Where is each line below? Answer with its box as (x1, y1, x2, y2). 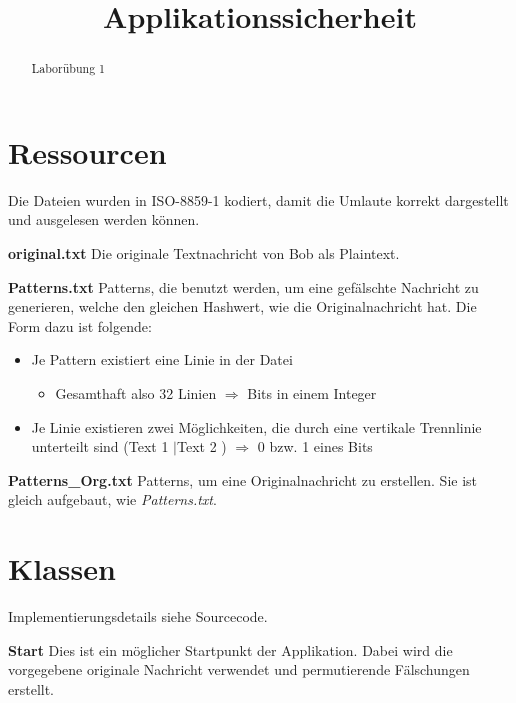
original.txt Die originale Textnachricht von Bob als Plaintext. (8, 242, 400, 263)
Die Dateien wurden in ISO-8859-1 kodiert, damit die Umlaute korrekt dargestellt (8, 189, 509, 210)
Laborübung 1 (31, 60, 106, 77)
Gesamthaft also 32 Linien (55, 382, 217, 403)
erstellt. (8, 678, 55, 699)
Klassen (8, 548, 116, 589)
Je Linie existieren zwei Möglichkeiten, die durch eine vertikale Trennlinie (31, 416, 482, 437)
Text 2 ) (177, 436, 227, 457)
